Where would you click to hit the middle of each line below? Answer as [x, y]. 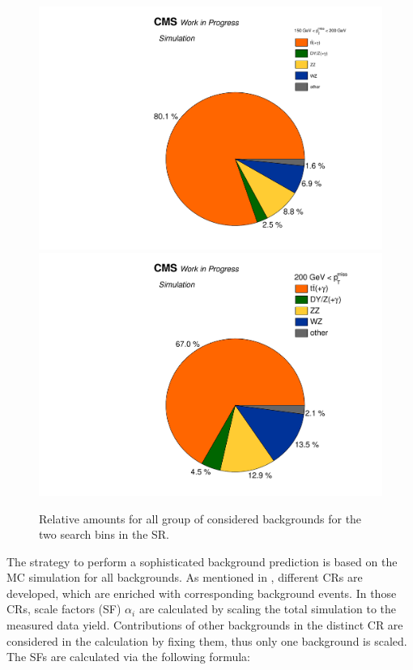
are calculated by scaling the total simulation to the [268, 609]
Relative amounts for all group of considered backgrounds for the [200, 518]
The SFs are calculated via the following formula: [128, 657]
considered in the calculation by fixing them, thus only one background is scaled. [207, 640]
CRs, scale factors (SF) [64, 609]
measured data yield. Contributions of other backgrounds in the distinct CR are [205, 625]
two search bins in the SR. [104, 534]
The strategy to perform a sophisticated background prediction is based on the [202, 561]
